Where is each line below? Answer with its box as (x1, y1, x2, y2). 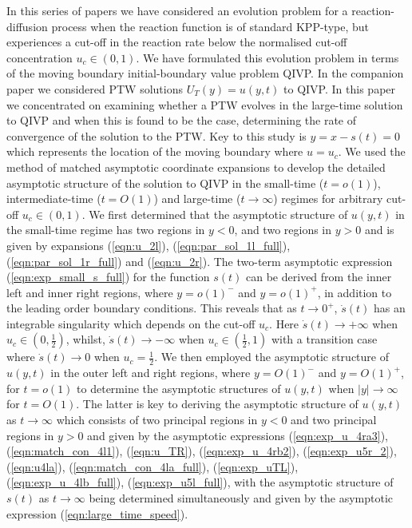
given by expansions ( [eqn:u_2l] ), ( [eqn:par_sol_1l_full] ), (6, 236, 291, 253)
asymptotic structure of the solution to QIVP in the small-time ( (6, 174, 324, 191)
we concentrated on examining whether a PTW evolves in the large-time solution (6, 96, 403, 113)
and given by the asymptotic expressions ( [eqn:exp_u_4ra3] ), (87, 427, 388, 443)
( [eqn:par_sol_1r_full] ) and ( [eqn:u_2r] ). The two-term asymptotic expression (6, 252, 393, 269)
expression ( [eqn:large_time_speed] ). (6, 505, 188, 522)
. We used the (338, 143, 406, 160)
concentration (6, 49, 73, 66)
